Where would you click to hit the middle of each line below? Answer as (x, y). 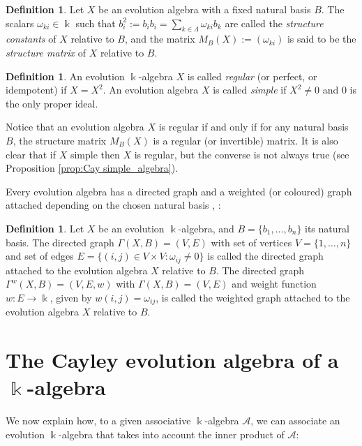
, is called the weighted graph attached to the (253, 297)
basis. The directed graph (60, 242)
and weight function (274, 284)
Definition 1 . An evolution (65, 76)
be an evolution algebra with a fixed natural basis (205, 9)
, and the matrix (160, 39)
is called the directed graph (265, 256)
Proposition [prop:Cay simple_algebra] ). (92, 168)
